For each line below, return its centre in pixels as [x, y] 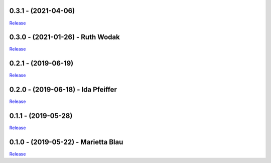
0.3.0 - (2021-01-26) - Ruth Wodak [64, 37]
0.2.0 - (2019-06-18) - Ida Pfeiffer [63, 90]
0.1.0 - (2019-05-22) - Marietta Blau [66, 142]
